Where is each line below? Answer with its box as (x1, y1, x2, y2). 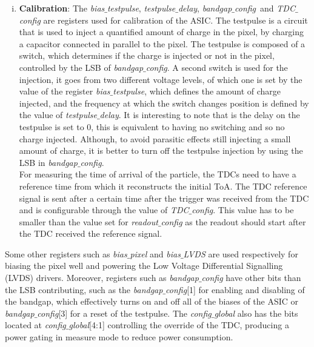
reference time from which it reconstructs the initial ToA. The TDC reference (19, 179, 307, 192)
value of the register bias (19, 85, 110, 97)
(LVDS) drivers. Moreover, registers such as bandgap (5, 271, 199, 284)
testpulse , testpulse (107, 2, 176, 14)
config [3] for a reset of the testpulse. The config (37, 306, 212, 319)
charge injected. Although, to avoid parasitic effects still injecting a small (19, 132, 291, 145)
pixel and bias (130, 247, 181, 260)
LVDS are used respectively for (183, 247, 298, 260)
